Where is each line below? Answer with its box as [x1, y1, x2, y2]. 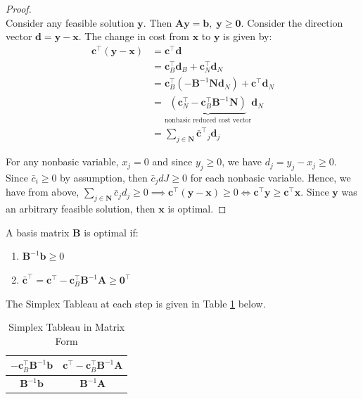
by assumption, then [60, 170, 148, 184]
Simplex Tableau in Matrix [8, 319, 125, 334]
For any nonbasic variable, [6, 154, 119, 169]
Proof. [6, 1, 32, 15]
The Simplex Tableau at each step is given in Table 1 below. [6, 296, 266, 310]
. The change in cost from [78, 29, 189, 44]
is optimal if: [84, 224, 139, 239]
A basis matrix [6, 224, 70, 239]
